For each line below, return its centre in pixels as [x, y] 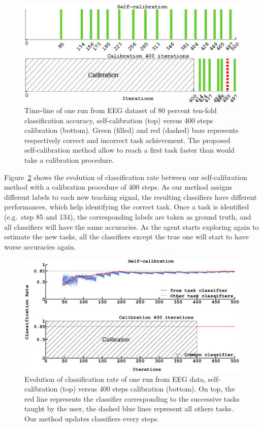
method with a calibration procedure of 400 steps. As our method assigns [118, 187]
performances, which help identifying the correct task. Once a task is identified [127, 207]
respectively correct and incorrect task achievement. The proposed [127, 140]
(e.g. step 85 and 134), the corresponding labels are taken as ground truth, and [128, 216]
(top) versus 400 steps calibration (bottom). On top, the [147, 389]
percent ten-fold [192, 110]
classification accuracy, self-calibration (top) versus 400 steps [119, 120]
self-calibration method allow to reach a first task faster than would [129, 150]
